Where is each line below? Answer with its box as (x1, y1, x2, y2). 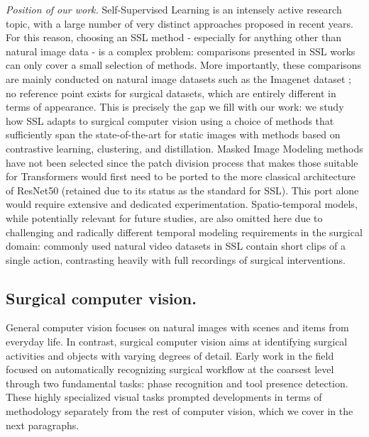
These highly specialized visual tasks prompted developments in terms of (6, 389, 322, 404)
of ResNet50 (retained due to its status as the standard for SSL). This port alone (6, 182, 359, 197)
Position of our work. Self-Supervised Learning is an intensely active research (6, 2, 342, 16)
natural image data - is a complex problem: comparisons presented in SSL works (6, 43, 356, 58)
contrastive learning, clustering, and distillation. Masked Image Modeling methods (6, 140, 363, 155)
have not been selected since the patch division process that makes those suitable (6, 155, 358, 170)
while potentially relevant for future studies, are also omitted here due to (6, 210, 323, 225)
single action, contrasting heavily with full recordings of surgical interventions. (6, 252, 346, 267)
